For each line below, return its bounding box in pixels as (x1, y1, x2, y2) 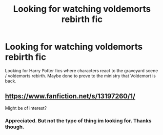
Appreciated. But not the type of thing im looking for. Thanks (5, 117, 152, 124)
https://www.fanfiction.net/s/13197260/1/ (5, 92, 136, 100)
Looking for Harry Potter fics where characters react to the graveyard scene (5, 67, 158, 74)
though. (5, 123, 24, 130)
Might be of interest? (5, 105, 47, 111)
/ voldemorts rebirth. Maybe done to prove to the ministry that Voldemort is (5, 73, 156, 78)
